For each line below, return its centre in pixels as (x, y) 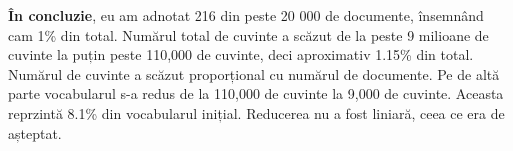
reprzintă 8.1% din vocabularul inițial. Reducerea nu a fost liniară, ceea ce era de (256, 112)
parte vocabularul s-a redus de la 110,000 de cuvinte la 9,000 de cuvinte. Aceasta (256, 93)
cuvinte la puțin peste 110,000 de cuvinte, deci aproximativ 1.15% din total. (241, 54)
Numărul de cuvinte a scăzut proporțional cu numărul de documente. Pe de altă (254, 73)
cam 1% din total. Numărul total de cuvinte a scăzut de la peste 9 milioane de (248, 34)
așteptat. (35, 132)
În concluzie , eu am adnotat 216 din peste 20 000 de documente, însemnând (246, 15)
